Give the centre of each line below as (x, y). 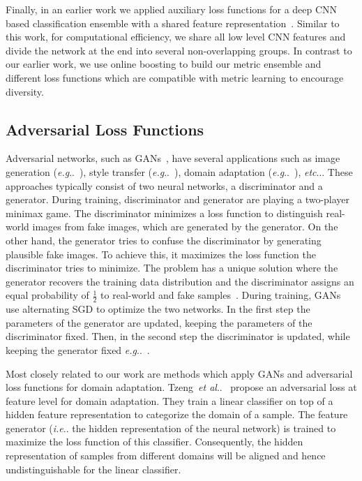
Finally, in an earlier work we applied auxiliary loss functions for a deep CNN (172, 9)
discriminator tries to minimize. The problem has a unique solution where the (172, 268)
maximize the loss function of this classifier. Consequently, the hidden (154, 442)
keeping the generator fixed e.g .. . (78, 349)
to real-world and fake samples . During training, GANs (221, 295)
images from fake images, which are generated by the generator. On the (185, 227)
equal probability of (47, 295)
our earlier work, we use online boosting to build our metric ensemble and (164, 64)
